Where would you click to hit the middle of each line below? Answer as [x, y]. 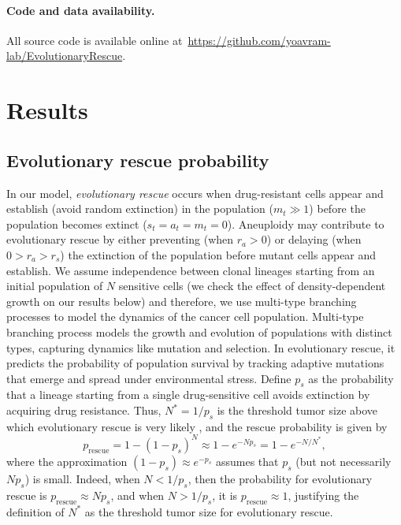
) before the [337, 209]
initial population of [55, 286]
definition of [35, 511]
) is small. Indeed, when [82, 478]
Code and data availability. [81, 10]
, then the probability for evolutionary [280, 478]
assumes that [247, 461]
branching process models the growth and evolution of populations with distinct [199, 331]
